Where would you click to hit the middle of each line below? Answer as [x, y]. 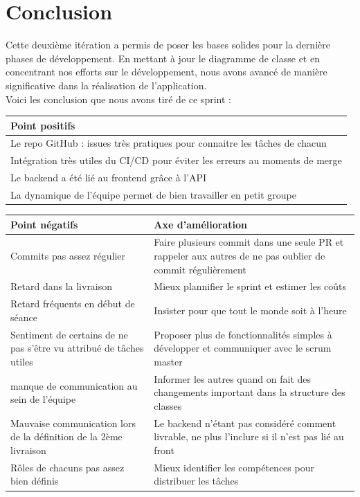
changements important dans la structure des [250, 392]
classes [168, 405]
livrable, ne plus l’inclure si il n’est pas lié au [249, 436]
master [168, 361]
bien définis [35, 481]
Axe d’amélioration [200, 224]
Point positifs [43, 125]
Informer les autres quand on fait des [233, 378]
